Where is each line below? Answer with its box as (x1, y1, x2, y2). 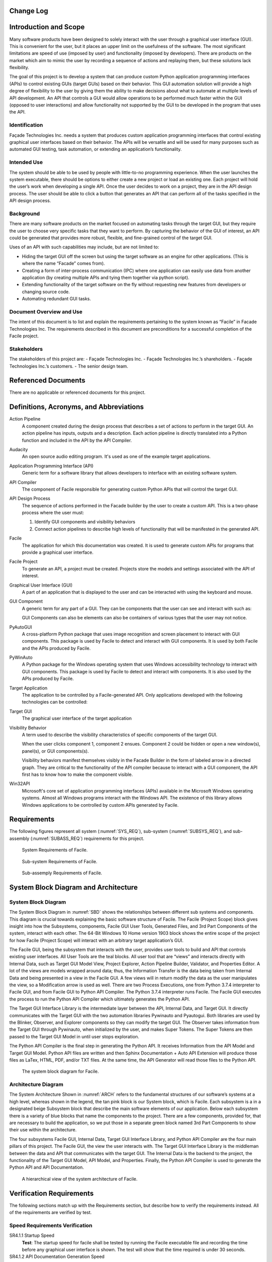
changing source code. (22, 288, 70, 295)
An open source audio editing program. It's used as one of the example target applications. (22, 453, 211, 459)
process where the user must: (22, 510, 84, 516)
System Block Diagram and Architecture (9, 883, 138, 891)
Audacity (9, 446, 28, 452)
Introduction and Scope (9, 23, 85, 31)
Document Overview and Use (9, 308, 83, 315)
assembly (9, 835, 30, 842)
